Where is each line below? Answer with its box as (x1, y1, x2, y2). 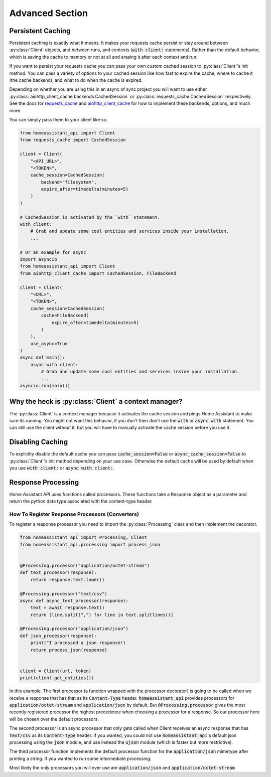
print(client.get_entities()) (20, 675, 94, 681)
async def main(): (20, 355, 65, 361)
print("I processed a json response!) (30, 640, 126, 646)
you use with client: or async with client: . (9, 464, 115, 471)
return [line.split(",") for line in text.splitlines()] (30, 612, 174, 617)
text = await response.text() (30, 605, 105, 610)
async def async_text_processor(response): (20, 597, 129, 603)
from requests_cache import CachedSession (20, 137, 126, 143)
